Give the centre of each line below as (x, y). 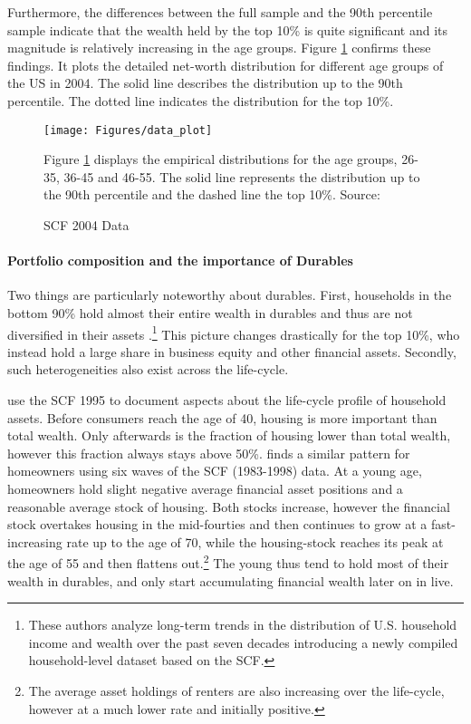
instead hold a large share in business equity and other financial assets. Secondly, (232, 351)
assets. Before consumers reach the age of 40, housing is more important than (222, 417)
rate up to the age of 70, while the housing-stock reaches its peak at (255, 541)
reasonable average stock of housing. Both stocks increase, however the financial (229, 506)
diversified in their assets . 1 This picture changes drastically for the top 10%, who (234, 333)
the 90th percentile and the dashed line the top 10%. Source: (212, 194)
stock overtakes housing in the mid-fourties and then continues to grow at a (217, 524)
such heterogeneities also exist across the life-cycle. (148, 369)
